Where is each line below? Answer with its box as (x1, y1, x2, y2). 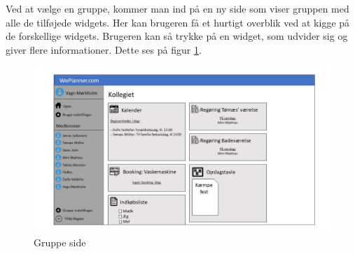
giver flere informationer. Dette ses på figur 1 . (6, 42, 202, 57)
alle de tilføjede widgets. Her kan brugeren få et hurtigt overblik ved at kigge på (6, 15, 350, 29)
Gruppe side (34, 235, 86, 250)
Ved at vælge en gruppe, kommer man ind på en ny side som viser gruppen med (6, 1, 349, 15)
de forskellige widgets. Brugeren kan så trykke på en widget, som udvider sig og (6, 29, 348, 43)
